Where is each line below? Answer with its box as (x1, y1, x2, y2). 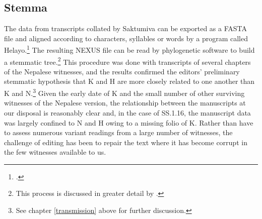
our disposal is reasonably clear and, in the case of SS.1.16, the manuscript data (4, 107, 251, 118)
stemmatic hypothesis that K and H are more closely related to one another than (4, 76, 255, 86)
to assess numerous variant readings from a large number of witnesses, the (4, 127, 233, 138)
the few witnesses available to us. (4, 147, 106, 157)
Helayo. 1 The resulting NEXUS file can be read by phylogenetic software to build (4, 43, 255, 55)
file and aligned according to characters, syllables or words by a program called (4, 33, 248, 43)
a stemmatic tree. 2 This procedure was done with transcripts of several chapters (4, 55, 251, 67)
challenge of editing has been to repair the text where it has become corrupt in (4, 137, 247, 147)
